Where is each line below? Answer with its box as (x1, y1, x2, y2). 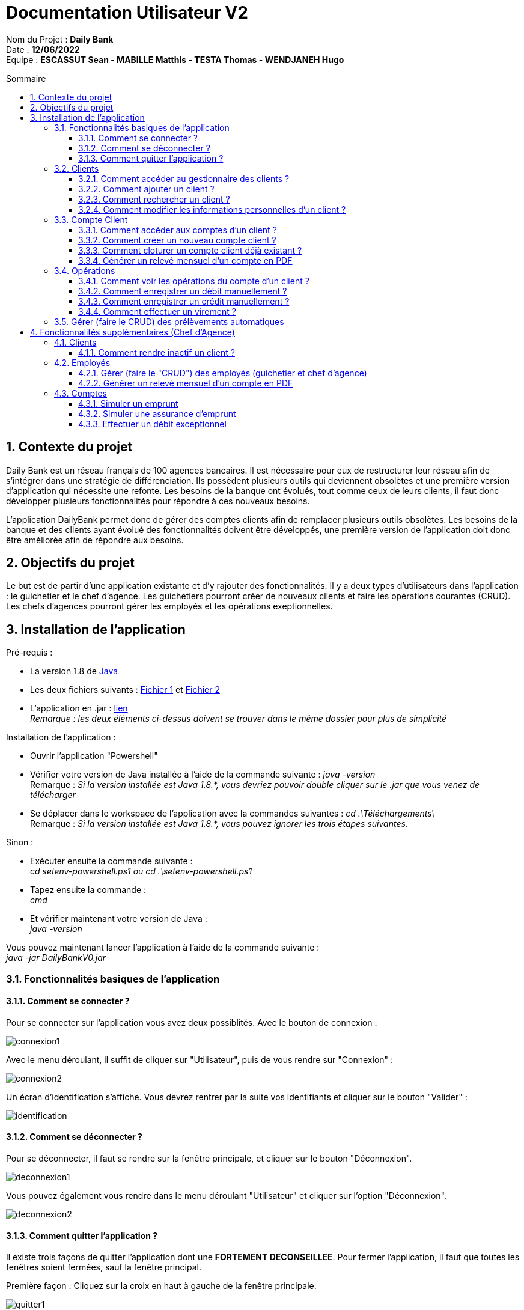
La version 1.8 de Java (30, 666, 118, 677)
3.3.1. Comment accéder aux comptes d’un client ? (78, 224, 277, 235)
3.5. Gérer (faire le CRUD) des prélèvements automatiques (54, 316, 284, 327)
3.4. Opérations (54, 265, 115, 276)
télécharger (30, 790, 76, 800)
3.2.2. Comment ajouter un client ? (78, 183, 215, 194)
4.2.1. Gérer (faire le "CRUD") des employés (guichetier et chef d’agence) (78, 367, 367, 378)
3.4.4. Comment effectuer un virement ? (78, 306, 236, 317)
